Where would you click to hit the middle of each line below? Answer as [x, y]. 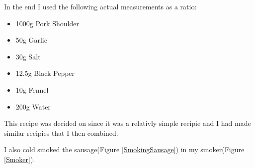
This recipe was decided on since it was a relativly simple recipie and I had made [127, 123]
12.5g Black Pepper [45, 73]
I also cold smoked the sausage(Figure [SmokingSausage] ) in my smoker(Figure [124, 149]
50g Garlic [31, 40]
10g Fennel [32, 89]
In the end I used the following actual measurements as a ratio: [100, 6]
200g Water [33, 106]
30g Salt [28, 56]
